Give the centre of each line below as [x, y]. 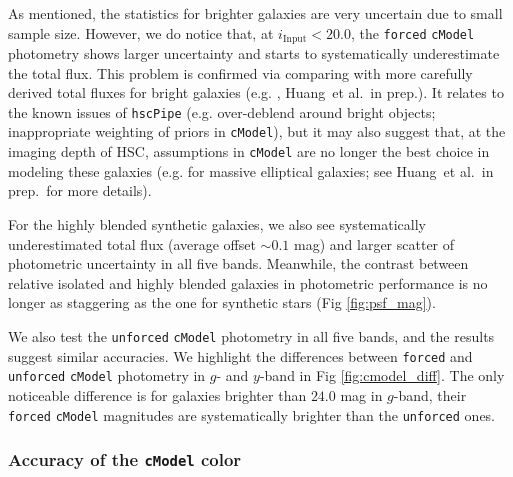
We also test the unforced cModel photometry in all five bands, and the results [251, 335]
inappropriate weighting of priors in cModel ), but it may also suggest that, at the [257, 131]
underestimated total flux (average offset [132, 243]
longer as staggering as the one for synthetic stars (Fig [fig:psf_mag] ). [222, 302]
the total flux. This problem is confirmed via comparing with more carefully [240, 72]
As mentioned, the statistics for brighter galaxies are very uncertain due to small [255, 13]
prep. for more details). [80, 190]
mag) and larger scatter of [374, 243]
